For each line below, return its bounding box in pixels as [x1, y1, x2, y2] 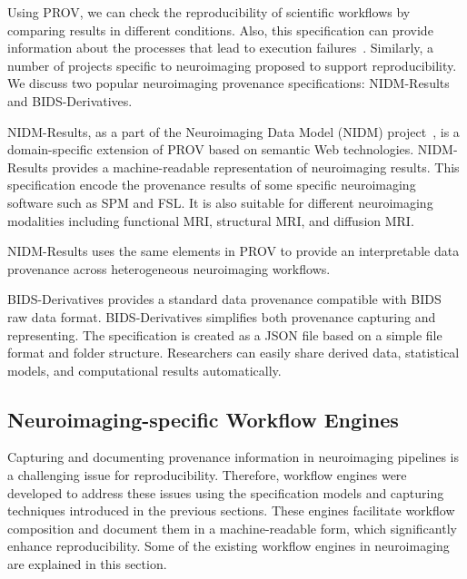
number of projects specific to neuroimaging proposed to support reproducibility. [7, 55, 457, 74]
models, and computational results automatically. [7, 360, 282, 379]
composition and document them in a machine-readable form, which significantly [7, 518, 457, 537]
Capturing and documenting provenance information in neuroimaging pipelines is [7, 447, 459, 466]
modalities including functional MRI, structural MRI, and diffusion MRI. [7, 211, 414, 230]
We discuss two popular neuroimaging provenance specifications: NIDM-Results [7, 74, 450, 93]
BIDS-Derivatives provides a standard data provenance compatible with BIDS [7, 289, 442, 309]
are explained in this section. [7, 554, 167, 574]
